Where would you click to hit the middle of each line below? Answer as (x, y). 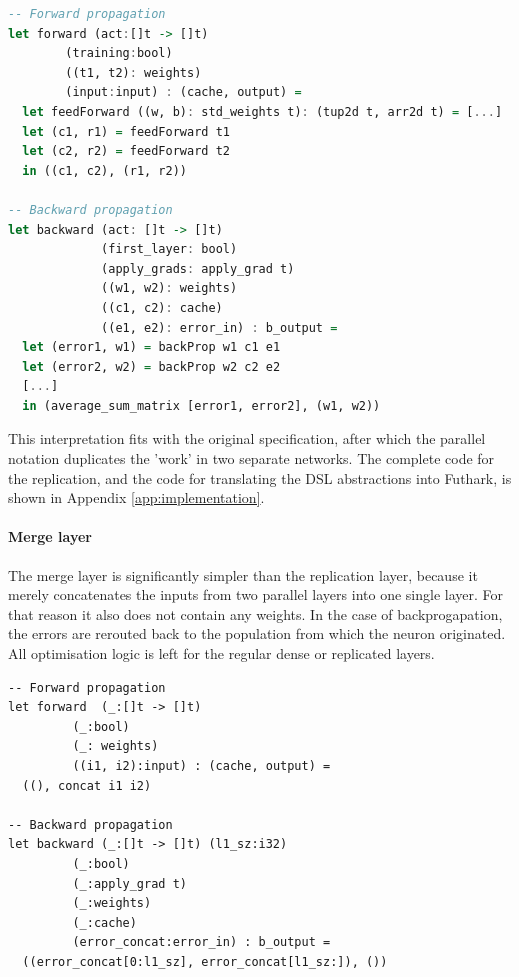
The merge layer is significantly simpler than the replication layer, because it (243, 574)
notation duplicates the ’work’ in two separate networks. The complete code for (251, 458)
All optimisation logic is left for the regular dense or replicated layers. (221, 653)
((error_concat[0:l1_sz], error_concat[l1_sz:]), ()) (205, 961)
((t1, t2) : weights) (133, 72)
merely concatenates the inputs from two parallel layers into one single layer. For (255, 594)
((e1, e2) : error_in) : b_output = (219, 327)
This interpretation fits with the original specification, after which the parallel (247, 438)
